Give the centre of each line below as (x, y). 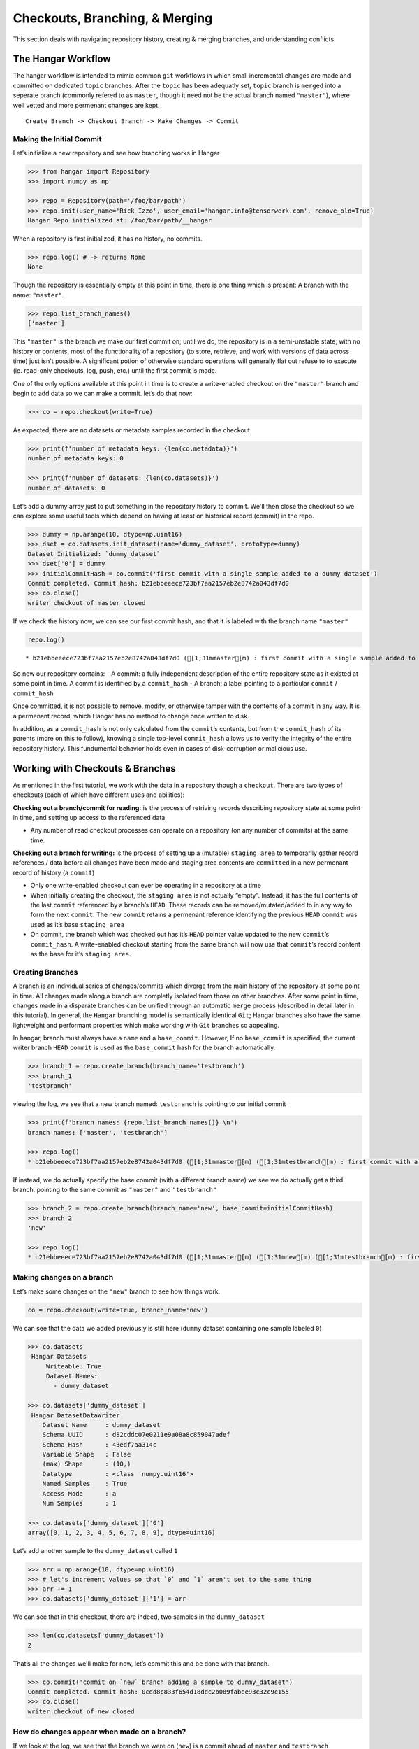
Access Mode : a (79, 1493)
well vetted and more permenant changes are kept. (86, 105)
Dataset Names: (72, 1376)
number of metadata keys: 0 (75, 459)
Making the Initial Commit (57, 139)
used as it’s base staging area (78, 924)
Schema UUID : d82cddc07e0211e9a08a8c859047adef (136, 1435)
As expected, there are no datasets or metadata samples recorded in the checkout (132, 430)
